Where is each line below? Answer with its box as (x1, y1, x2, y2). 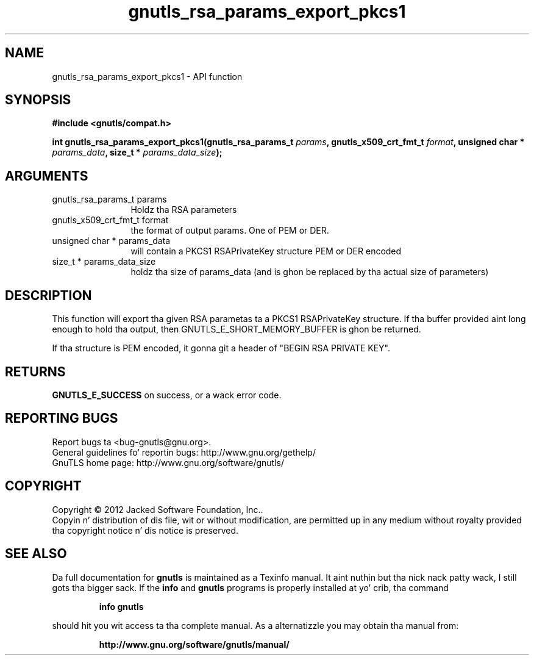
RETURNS (5, 364, 66, 379)
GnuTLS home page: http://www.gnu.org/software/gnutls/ (52, 457, 284, 468)
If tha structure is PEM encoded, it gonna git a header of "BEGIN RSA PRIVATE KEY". (52, 343, 390, 354)
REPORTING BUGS (5, 411, 118, 426)
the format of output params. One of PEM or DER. (130, 225, 329, 236)
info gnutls (99, 601, 144, 612)
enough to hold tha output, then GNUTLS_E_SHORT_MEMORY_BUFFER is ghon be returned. (52, 324, 421, 335)
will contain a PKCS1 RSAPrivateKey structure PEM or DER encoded (130, 246, 402, 257)
